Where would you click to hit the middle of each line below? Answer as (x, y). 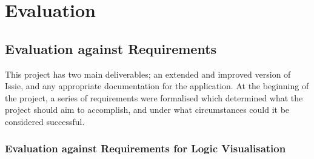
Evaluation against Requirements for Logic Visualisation (145, 148)
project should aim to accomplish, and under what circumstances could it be (147, 110)
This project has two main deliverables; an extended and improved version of (148, 74)
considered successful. (45, 121)
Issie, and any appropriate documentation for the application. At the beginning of (157, 86)
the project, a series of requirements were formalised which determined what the (154, 97)
